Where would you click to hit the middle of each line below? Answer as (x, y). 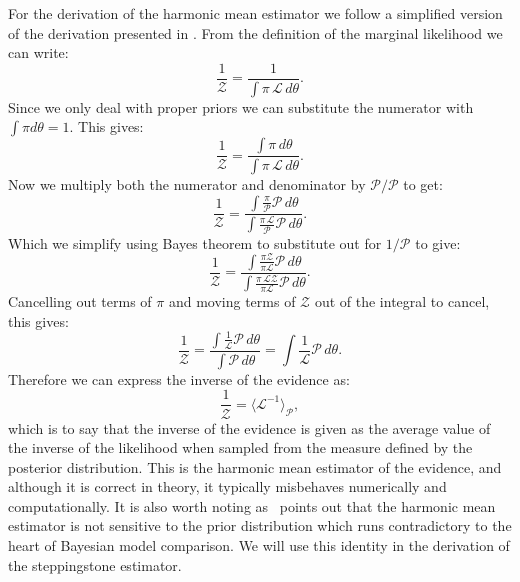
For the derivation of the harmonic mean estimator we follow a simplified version (255, 13)
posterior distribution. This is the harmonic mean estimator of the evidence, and (255, 466)
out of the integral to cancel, (402, 301)
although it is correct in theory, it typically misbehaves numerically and (227, 486)
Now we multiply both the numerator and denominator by (187, 184)
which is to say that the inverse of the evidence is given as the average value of (249, 427)
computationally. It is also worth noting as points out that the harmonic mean (252, 505)
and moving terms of (232, 301)
